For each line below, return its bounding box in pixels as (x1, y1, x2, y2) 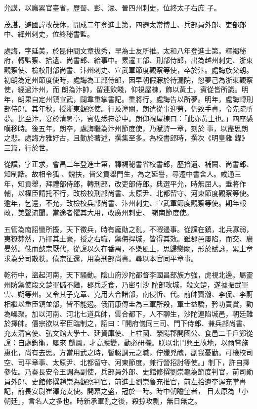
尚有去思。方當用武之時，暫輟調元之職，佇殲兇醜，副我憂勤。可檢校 (24, 347, 246, 357)
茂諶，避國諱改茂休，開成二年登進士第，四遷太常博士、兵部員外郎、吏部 (4, 19, 239, 29)
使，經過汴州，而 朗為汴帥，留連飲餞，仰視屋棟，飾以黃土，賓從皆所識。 (4, 84, 242, 94)
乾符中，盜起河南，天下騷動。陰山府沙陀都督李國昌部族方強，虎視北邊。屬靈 (4, 270, 253, 280)
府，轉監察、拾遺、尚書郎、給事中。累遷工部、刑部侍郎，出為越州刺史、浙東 (4, 55, 253, 65)
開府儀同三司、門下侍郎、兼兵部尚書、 (125, 318, 250, 328)
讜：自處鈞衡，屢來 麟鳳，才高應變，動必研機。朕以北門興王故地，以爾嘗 (4, 337, 242, 348)
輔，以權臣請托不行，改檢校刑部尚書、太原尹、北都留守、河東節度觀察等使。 (4, 188, 253, 198)
